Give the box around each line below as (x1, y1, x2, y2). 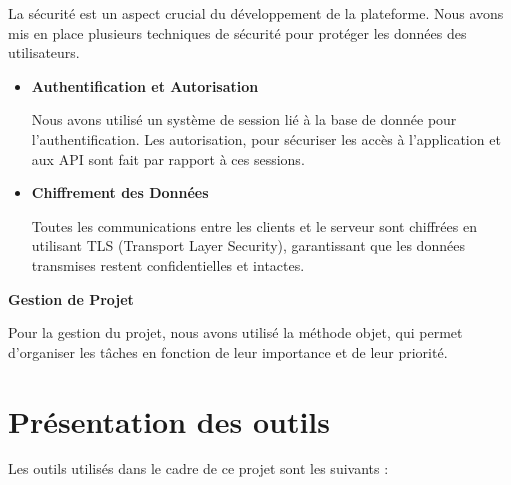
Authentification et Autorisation (31, 75, 259, 96)
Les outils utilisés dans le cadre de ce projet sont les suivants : (8, 458, 389, 479)
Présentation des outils (8, 400, 331, 441)
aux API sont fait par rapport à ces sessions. (31, 148, 305, 169)
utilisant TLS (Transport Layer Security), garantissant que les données (31, 235, 465, 256)
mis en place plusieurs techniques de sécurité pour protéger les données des (8, 22, 467, 43)
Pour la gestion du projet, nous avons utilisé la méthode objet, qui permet (8, 322, 463, 343)
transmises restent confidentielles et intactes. (31, 254, 305, 275)
